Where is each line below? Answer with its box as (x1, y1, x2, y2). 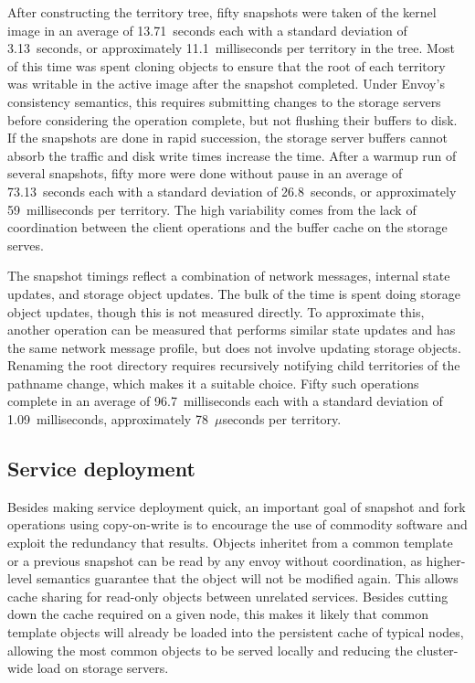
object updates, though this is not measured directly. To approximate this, (7, 302, 425, 321)
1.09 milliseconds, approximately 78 (7, 410, 208, 429)
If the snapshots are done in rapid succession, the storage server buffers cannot (7, 128, 448, 147)
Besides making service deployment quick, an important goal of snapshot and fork (7, 496, 466, 516)
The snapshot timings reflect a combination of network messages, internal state (7, 266, 450, 285)
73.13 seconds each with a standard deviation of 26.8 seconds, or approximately (7, 181, 457, 200)
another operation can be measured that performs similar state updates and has (7, 320, 456, 339)
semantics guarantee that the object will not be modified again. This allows (36, 569, 459, 588)
